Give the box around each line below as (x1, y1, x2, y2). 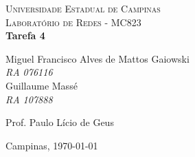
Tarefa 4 (5, 28, 45, 43)
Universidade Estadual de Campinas (5, 1, 161, 15)
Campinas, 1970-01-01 (5, 138, 98, 152)
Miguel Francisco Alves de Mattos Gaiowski (5, 51, 190, 65)
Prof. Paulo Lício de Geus (5, 115, 114, 129)
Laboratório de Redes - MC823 (5, 14, 141, 29)
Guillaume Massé (5, 78, 78, 92)
